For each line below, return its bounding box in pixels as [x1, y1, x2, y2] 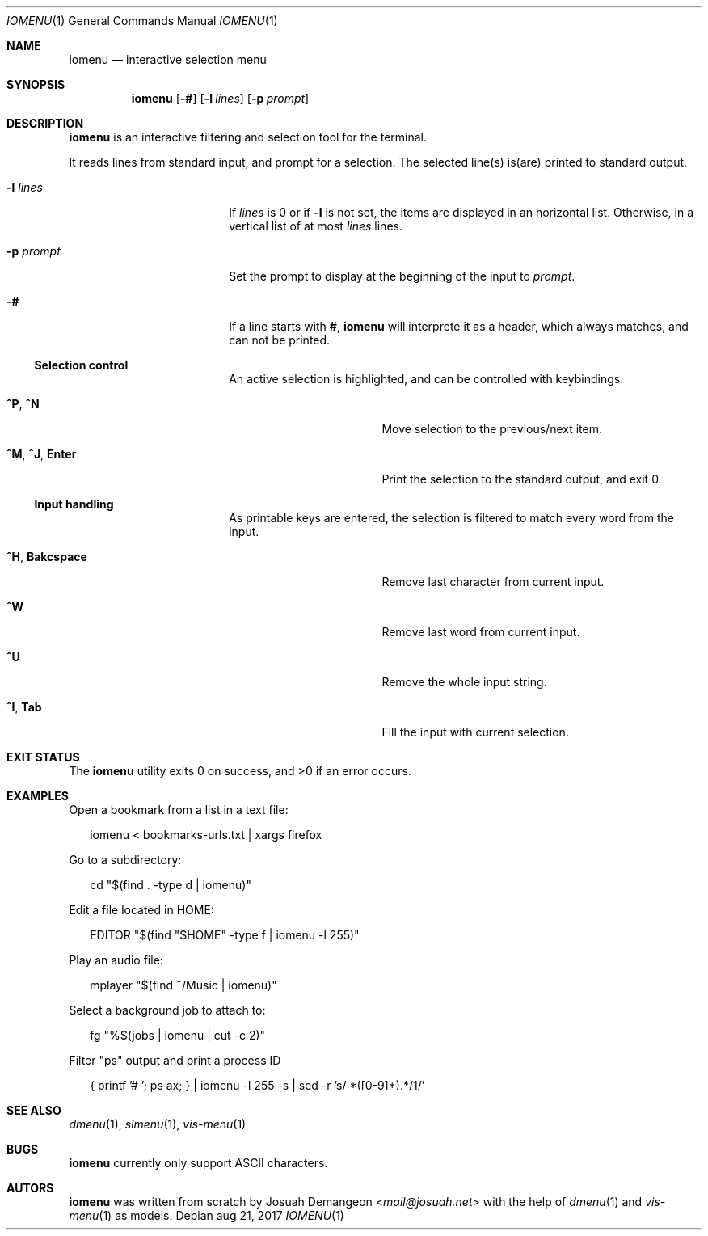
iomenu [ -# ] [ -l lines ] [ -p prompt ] [131, 91, 310, 105]
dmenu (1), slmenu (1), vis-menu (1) [69, 1117, 247, 1131]
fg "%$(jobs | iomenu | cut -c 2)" [90, 1028, 266, 1042]
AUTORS [6, 1181, 54, 1195]
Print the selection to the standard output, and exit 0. [381, 472, 662, 486]
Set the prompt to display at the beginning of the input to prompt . [229, 269, 575, 283]
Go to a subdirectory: [69, 853, 182, 867]
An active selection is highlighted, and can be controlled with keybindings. [229, 372, 624, 386]
